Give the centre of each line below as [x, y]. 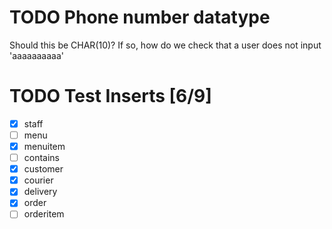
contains [42, 158]
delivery [40, 192]
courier [38, 180]
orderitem [44, 214]
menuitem [44, 146]
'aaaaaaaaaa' [37, 55]
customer [43, 169]
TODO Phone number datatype [140, 17]
